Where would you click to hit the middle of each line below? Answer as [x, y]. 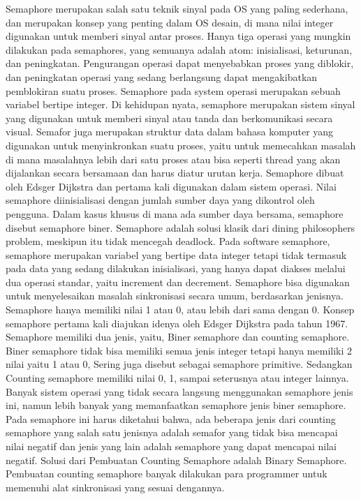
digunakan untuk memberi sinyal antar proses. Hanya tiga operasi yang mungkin [178, 36]
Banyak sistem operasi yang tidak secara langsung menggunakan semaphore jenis [179, 391]
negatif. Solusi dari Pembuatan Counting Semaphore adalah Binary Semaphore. [176, 460]
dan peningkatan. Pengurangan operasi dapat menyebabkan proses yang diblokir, [180, 63]
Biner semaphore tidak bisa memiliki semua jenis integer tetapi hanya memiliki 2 [179, 350]
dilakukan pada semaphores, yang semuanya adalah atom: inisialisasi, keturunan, [179, 49]
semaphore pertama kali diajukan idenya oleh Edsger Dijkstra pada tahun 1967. [177, 323]
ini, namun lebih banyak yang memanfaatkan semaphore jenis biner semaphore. [176, 405]
